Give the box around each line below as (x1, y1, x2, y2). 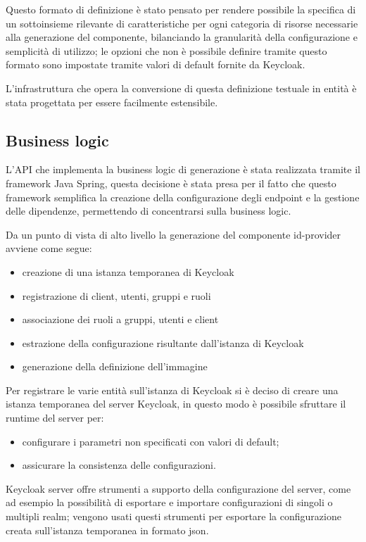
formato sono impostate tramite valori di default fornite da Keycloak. (6, 57, 305, 72)
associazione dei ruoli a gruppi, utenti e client (22, 312, 219, 327)
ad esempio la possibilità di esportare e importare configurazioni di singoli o (6, 495, 333, 510)
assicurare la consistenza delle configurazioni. (22, 458, 216, 472)
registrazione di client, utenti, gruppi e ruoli (22, 288, 211, 303)
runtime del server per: (6, 410, 104, 425)
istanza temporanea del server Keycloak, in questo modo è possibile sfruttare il (6, 396, 346, 411)
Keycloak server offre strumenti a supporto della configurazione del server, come (6, 481, 351, 496)
